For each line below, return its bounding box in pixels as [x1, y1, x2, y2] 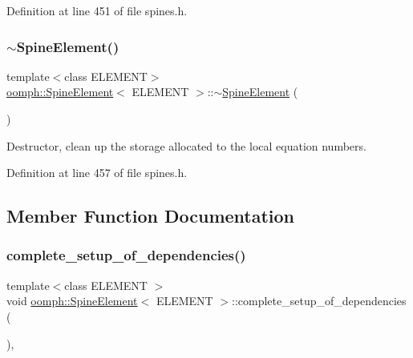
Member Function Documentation [6, 203, 295, 228]
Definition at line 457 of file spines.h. [6, 164, 188, 181]
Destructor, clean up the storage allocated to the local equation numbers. [6, 137, 366, 154]
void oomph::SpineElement [6, 292, 138, 309]
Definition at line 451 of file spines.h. [6, 2, 188, 18]
